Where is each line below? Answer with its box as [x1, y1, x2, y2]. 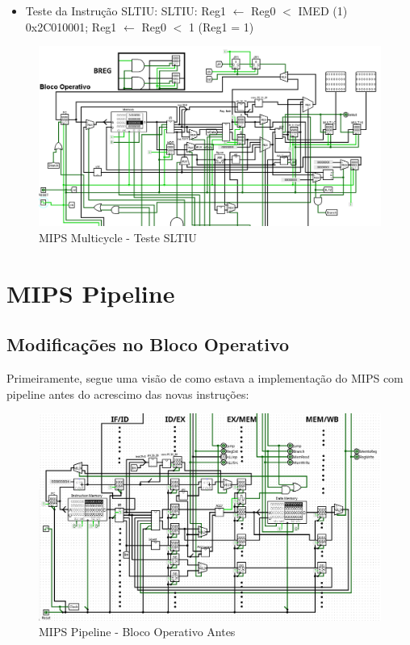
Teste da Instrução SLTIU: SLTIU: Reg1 [25, 2, 226, 19]
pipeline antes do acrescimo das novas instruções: [6, 385, 249, 402]
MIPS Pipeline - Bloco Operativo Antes [39, 623, 236, 640]
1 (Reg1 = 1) [188, 18, 254, 35]
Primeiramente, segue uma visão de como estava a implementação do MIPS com [6, 370, 404, 387]
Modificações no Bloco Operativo [6, 332, 290, 357]
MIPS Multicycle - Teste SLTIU [39, 228, 197, 245]
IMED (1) [298, 2, 348, 19]
